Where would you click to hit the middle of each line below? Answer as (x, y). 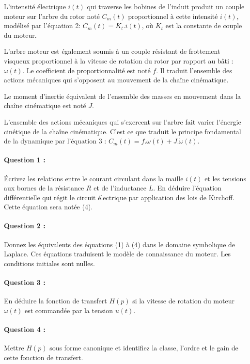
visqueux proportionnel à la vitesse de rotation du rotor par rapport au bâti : (119, 60)
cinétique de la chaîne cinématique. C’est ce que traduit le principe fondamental (123, 131)
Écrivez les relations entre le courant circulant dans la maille (94, 178)
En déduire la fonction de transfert (55, 301)
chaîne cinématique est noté (45, 105)
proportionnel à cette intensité (173, 16)
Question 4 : (25, 329)
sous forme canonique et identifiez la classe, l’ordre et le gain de (144, 348)
